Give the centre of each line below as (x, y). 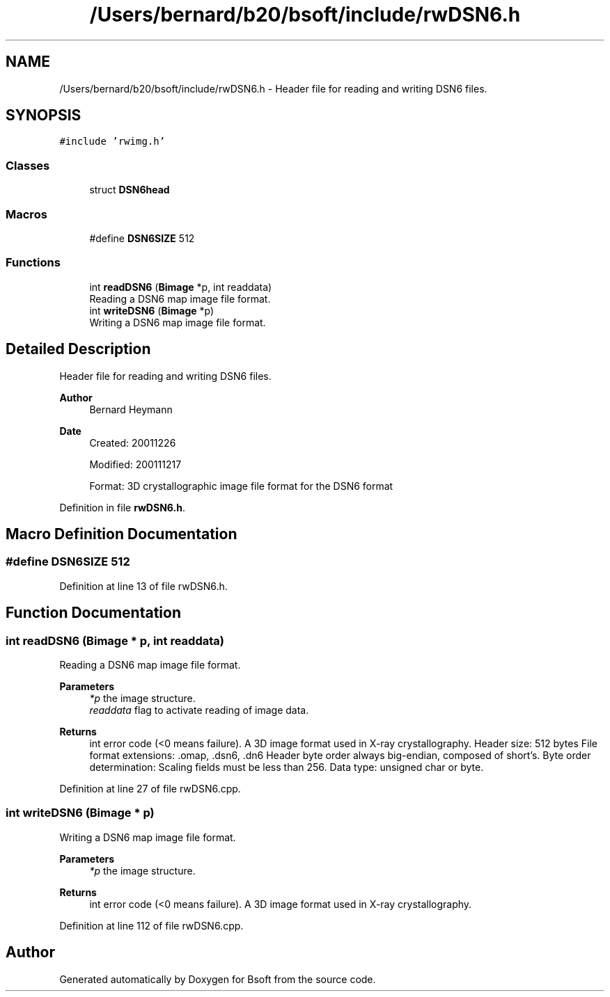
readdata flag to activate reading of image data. (199, 710)
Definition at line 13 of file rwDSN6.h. (143, 586)
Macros (26, 214)
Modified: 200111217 (135, 464)
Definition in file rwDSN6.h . (122, 507)
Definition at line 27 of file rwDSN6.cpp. (150, 788)
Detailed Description (78, 349)
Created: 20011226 (133, 442)
